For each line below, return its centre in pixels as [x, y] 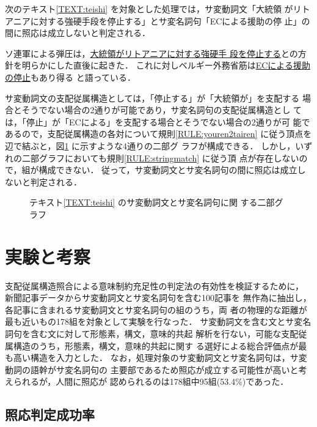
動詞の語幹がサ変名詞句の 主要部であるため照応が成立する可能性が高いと [152, 369]
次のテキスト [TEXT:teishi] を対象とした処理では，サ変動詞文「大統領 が [149, 9]
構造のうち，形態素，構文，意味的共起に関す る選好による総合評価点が [156, 345]
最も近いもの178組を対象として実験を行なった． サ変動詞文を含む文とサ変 [154, 321]
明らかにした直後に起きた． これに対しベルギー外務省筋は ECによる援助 [166, 65]
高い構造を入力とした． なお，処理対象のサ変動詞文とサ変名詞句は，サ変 [160, 358]
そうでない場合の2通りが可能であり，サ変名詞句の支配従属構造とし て [162, 110]
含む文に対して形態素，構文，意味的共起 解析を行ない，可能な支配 [164, 333]
